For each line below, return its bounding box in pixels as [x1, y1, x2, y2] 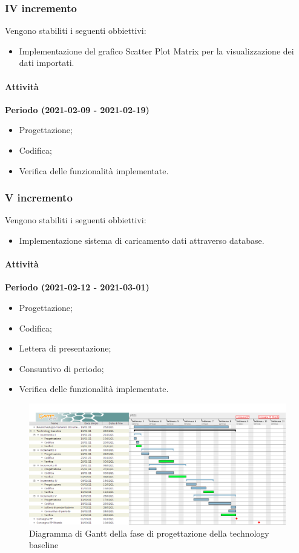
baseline [29, 538, 59, 551]
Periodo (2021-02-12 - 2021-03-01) [5, 281, 149, 293]
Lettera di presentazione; [19, 342, 111, 355]
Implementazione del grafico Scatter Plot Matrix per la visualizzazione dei [19, 44, 294, 57]
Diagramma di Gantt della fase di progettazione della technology [29, 526, 269, 539]
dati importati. [19, 56, 74, 69]
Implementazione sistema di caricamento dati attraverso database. [19, 234, 264, 246]
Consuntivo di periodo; [19, 362, 104, 375]
